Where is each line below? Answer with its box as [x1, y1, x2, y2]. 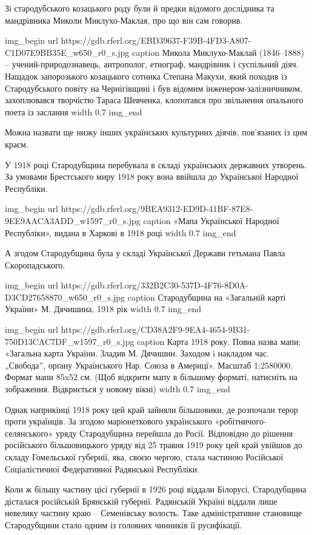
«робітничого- [214, 415, 267, 428]
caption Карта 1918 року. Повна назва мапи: [137, 335, 301, 347]
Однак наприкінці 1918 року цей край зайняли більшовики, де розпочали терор [5, 403, 298, 415]
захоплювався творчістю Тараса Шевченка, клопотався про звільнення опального [5, 94, 304, 106]
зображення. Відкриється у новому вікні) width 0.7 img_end [5, 383, 230, 395]
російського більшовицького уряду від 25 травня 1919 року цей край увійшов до [5, 438, 302, 451]
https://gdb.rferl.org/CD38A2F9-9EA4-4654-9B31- [61, 323, 250, 336]
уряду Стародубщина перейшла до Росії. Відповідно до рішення [56, 426, 293, 439]
